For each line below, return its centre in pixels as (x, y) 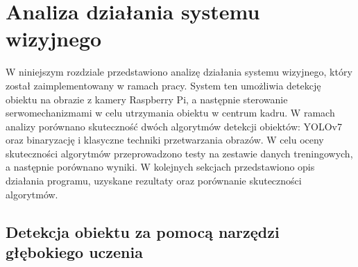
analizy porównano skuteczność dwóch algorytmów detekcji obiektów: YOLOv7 (174, 126)
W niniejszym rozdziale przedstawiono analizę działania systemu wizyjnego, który (179, 72)
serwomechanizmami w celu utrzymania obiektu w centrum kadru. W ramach (170, 113)
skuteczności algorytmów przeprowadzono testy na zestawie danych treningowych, (179, 153)
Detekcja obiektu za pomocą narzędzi (143, 231)
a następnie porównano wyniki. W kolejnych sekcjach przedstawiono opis (160, 167)
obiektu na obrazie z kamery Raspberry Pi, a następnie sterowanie (147, 99)
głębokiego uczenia (74, 252)
